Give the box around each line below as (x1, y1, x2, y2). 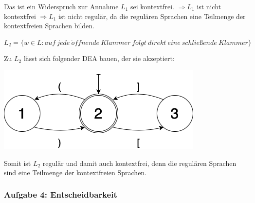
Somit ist (4, 158, 31, 168)
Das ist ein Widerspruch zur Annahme (4, 1, 119, 11)
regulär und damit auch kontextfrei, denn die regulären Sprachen (42, 158, 237, 168)
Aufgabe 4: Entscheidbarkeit (4, 188, 117, 200)
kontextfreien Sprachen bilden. (4, 20, 95, 31)
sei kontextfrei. (130, 1, 174, 11)
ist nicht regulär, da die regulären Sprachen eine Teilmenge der (58, 11, 246, 21)
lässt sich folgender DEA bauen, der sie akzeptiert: (23, 53, 175, 63)
